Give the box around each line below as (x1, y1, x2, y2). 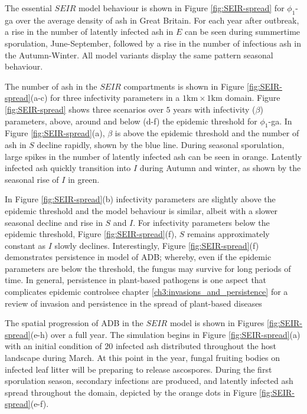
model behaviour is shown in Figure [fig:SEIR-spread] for (78, 2, 285, 14)
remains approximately (187, 228, 270, 240)
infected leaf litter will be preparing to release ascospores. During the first (5, 363, 272, 375)
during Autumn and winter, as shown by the (139, 162, 301, 174)
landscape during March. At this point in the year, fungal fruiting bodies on (5, 351, 280, 364)
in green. (68, 173, 100, 185)
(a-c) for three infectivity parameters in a (30, 91, 180, 104)
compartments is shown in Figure (123, 80, 244, 92)
